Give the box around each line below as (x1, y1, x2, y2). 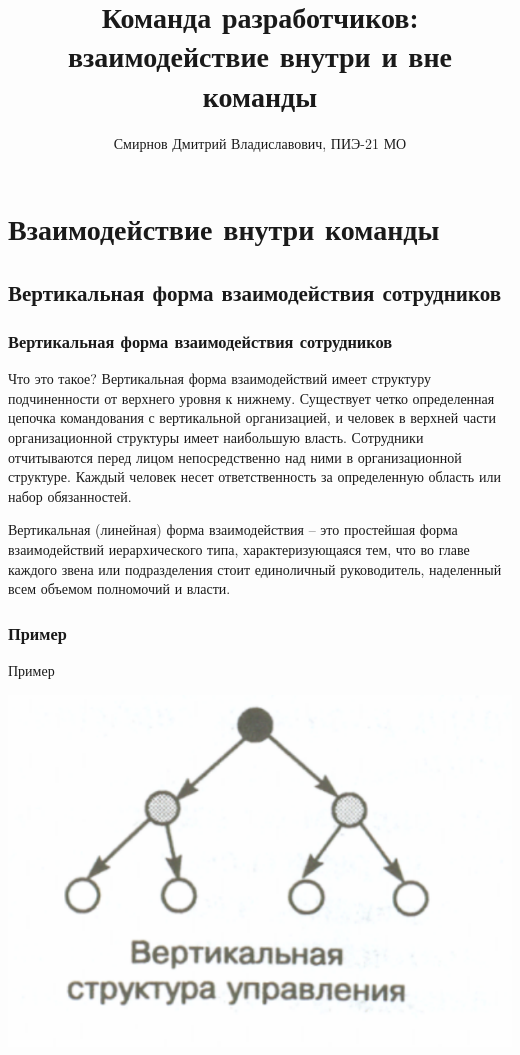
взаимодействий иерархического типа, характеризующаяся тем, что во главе (8, 539, 470, 560)
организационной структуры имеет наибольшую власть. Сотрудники (8, 427, 424, 448)
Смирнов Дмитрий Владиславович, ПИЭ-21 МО (113, 132, 407, 153)
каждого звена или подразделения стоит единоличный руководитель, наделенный (8, 558, 502, 579)
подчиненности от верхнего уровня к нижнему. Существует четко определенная (8, 387, 495, 408)
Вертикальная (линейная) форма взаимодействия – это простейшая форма (8, 519, 458, 540)
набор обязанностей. (8, 485, 132, 506)
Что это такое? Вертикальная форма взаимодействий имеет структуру (8, 368, 432, 389)
